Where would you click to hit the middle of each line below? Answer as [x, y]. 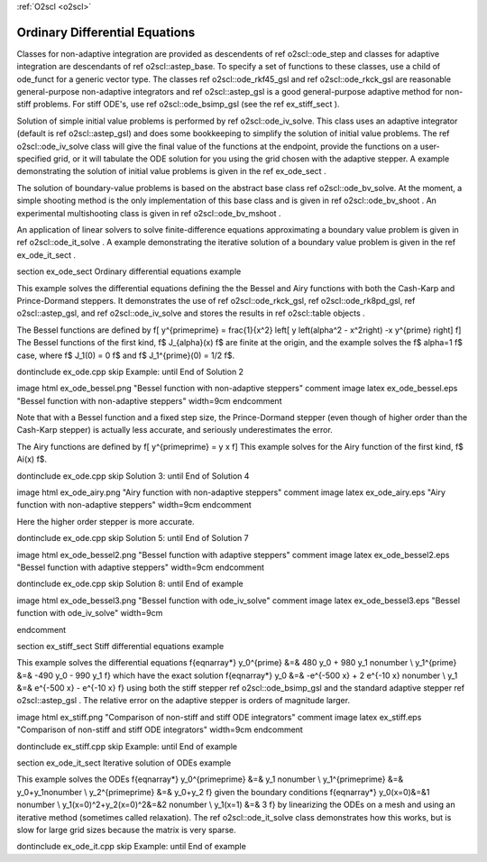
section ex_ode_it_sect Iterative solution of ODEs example [124, 763]
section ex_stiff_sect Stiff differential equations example [120, 646]
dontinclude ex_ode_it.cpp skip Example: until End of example [132, 847]
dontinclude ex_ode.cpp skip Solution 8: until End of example [130, 584]
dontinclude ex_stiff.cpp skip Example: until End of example [127, 746]
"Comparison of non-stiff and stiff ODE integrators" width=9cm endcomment [160, 729]
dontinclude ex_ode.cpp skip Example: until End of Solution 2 [130, 371]
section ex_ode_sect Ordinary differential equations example [129, 271]
